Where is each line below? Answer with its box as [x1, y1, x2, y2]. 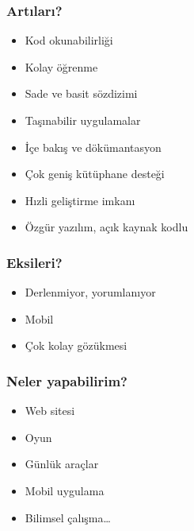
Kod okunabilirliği [25, 32, 113, 48]
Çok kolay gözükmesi [25, 337, 127, 354]
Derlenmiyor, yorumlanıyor [25, 284, 156, 300]
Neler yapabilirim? [6, 370, 127, 390]
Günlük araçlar [25, 455, 99, 472]
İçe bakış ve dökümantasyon [25, 138, 162, 155]
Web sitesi [25, 402, 75, 419]
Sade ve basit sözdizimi [25, 85, 138, 102]
